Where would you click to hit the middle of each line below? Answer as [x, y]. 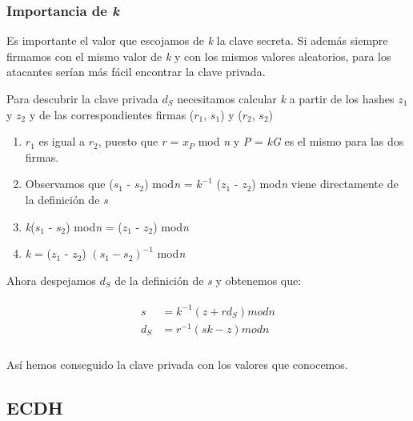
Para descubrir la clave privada [82, 98]
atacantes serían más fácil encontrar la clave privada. [136, 72]
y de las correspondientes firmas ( [112, 114]
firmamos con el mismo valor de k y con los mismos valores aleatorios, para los [199, 56]
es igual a [62, 141]
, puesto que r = [138, 141]
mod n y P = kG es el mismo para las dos [301, 141]
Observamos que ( [69, 184]
